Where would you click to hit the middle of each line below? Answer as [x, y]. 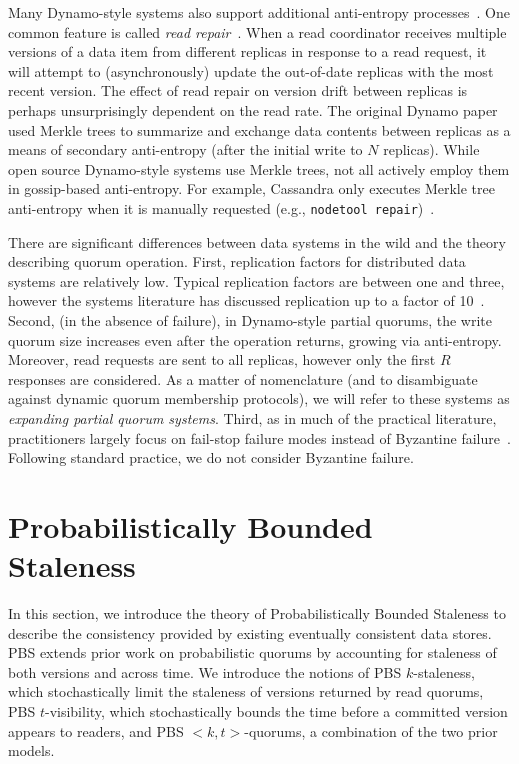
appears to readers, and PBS [96, 730]
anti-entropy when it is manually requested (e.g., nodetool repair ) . [221, 207]
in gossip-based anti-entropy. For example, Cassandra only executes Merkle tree [251, 188]
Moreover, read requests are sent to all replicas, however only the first [222, 359]
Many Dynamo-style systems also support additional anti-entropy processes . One [259, 12]
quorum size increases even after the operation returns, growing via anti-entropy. [255, 339]
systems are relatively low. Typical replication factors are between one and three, [256, 280]
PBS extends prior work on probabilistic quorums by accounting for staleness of [252, 652]
